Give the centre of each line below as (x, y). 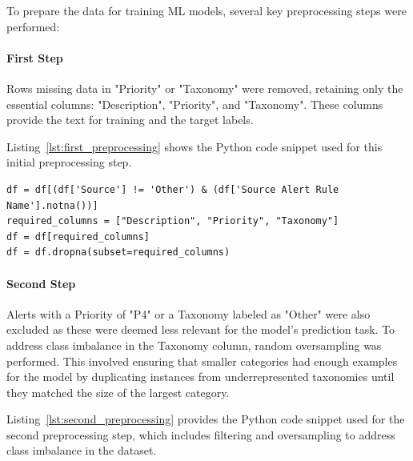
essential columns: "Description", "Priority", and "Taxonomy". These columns (195, 104)
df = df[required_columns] (78, 237)
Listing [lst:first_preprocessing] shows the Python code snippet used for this (194, 146)
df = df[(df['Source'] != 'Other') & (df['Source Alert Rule (173, 189)
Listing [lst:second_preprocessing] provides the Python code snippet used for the (206, 419)
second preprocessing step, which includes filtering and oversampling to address (201, 434)
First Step (35, 57)
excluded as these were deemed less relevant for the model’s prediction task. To (201, 329)
